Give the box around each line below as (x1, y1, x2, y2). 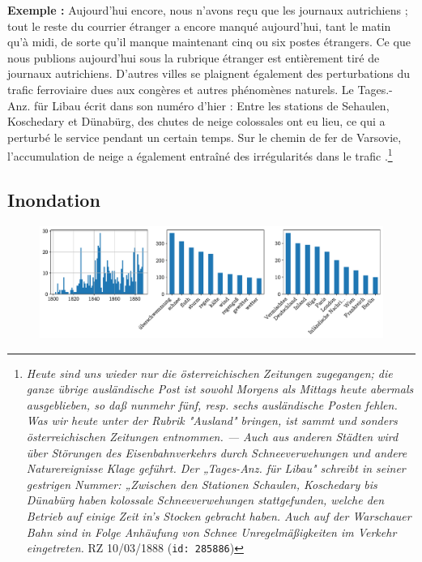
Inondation (7, 187, 100, 212)
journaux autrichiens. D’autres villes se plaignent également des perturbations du (7, 65, 411, 82)
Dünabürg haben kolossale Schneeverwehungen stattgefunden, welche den (26, 491, 385, 508)
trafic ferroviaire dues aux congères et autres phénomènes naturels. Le (7, 80, 354, 97)
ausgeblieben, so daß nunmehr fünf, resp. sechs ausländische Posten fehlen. (26, 396, 398, 413)
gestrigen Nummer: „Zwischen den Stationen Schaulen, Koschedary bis (26, 475, 377, 492)
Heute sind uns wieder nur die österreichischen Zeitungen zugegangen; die (26, 364, 393, 381)
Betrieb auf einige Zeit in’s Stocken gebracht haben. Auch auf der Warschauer (26, 508, 411, 525)
